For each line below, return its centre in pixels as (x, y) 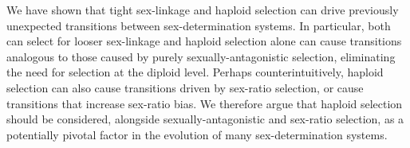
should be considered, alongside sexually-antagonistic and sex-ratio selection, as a (205, 119)
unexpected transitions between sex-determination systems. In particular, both (199, 25)
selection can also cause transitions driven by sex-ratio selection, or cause (185, 87)
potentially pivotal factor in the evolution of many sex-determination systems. (197, 134)
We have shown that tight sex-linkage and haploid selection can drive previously (203, 10)
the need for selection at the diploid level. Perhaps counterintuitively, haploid (195, 72)
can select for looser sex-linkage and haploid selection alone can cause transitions (204, 41)
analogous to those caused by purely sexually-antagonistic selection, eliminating (201, 56)
